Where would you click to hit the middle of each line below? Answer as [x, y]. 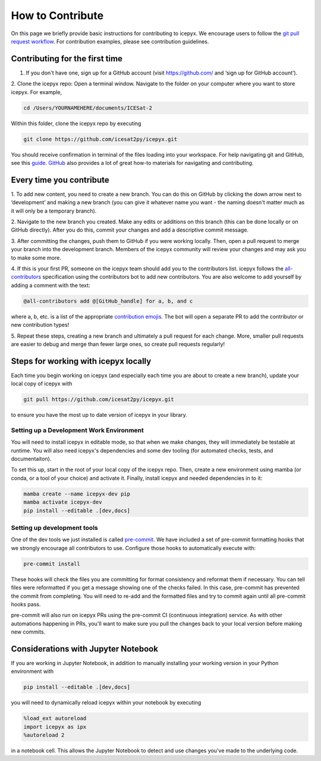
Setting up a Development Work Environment [77, 430]
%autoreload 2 [44, 735]
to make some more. [36, 258]
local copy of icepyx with [42, 383]
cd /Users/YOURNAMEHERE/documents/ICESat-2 [88, 108]
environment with [32, 671]
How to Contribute [57, 15]
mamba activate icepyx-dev [63, 502]
